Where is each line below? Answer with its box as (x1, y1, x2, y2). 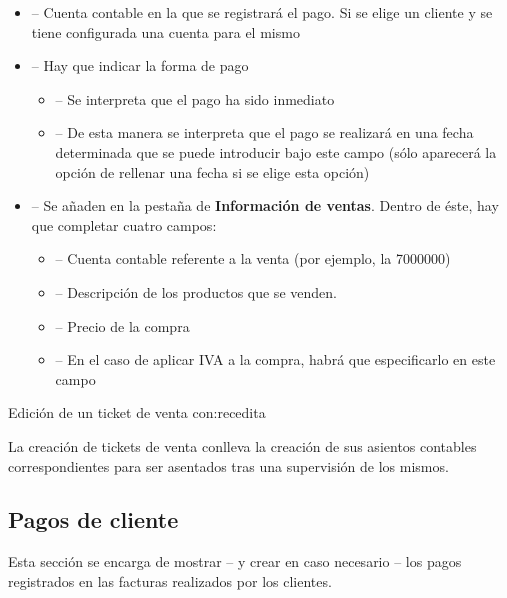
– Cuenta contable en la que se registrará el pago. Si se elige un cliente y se (31, 2, 493, 22)
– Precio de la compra (55, 315, 190, 336)
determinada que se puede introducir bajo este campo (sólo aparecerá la (55, 141, 497, 162)
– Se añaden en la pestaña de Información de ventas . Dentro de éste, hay (31, 195, 499, 216)
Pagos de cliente (8, 504, 179, 535)
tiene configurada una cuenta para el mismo (31, 21, 300, 42)
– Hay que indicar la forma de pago (31, 55, 249, 76)
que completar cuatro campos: (31, 214, 217, 235)
